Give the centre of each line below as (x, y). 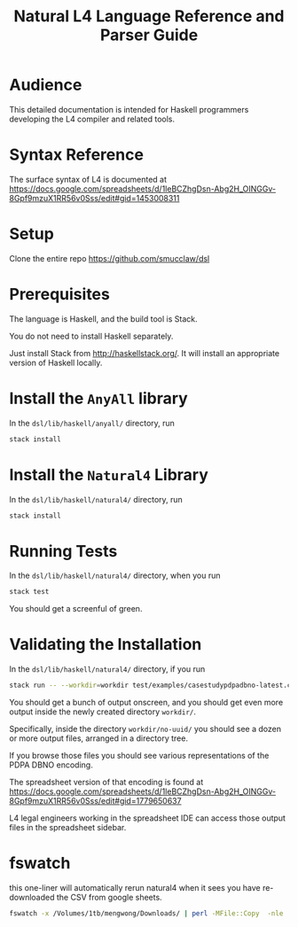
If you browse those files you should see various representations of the (139, 756)
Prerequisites (60, 294)
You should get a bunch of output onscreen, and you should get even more (146, 702)
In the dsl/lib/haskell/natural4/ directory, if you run (107, 669)
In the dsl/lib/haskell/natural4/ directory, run (96, 499)
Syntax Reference (77, 155)
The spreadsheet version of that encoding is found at (106, 782)
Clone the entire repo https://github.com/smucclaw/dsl (110, 258)
